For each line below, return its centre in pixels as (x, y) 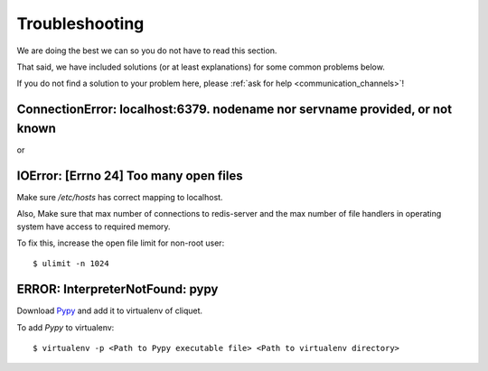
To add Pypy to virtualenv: (66, 327)
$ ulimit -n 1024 (71, 264)
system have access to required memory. (94, 227)
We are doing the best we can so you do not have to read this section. (147, 51)
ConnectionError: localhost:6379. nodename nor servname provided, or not (234, 110)
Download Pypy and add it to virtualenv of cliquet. (110, 311)
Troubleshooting (80, 23)
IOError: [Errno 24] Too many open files (130, 176)
